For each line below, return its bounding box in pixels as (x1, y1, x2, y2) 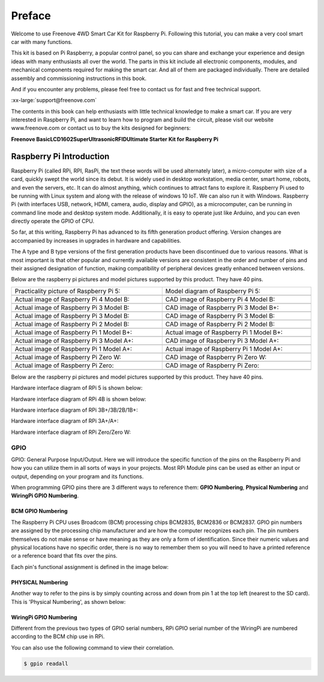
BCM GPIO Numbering (11, 508, 68, 515)
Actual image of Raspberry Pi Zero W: (14, 353, 121, 361)
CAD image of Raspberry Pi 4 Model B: (165, 295, 275, 303)
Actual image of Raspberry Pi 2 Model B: (14, 320, 130, 328)
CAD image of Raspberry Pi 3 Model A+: (165, 336, 279, 345)
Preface (11, 9, 51, 22)
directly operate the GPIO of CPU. (11, 218, 95, 225)
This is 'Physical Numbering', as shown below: (11, 598, 126, 605)
